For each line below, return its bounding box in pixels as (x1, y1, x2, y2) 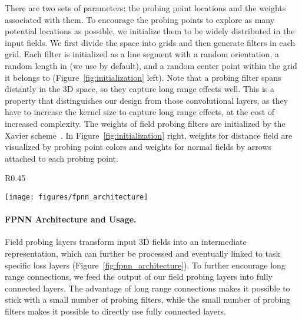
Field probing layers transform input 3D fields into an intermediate (5, 235, 247, 248)
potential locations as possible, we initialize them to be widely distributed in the (5, 25, 295, 37)
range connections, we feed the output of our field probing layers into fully (5, 270, 273, 283)
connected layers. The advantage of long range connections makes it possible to (5, 281, 290, 294)
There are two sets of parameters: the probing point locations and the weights (5, 2, 286, 14)
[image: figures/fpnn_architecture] (5, 192, 148, 201)
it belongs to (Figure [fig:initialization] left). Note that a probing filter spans (5, 71, 281, 83)
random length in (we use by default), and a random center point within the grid (5, 59, 297, 71)
